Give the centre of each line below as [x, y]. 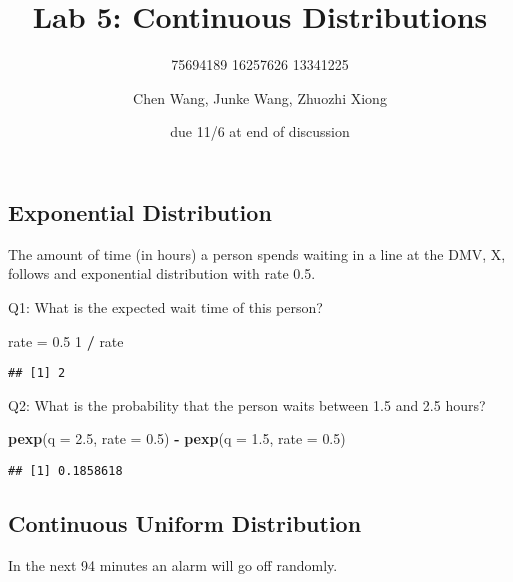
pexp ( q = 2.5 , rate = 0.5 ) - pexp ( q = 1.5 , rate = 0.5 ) [177, 438]
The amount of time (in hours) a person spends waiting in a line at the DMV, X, [257, 253]
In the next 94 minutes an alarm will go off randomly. [173, 564]
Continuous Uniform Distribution [185, 522]
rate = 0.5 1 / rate [66, 340]
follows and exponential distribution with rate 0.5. [162, 273]
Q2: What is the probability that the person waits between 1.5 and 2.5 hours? [247, 404]
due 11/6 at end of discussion [260, 131]
